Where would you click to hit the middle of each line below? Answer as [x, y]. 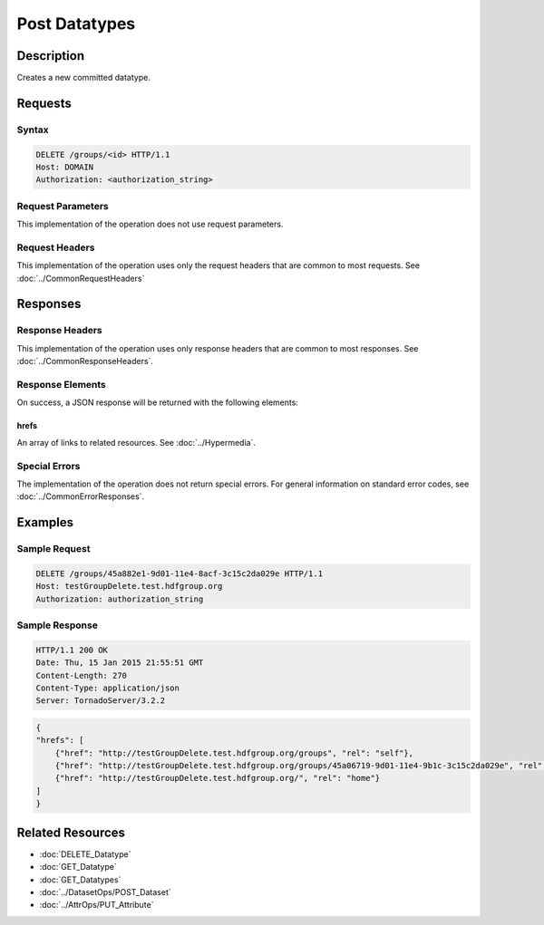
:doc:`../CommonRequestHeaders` [81, 278]
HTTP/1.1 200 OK [72, 650]
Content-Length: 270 [81, 675]
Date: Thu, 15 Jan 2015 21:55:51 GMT [120, 663]
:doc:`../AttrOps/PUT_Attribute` [97, 905]
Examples [45, 522]
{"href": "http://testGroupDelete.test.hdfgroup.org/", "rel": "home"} [218, 778]
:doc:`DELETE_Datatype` [85, 854]
